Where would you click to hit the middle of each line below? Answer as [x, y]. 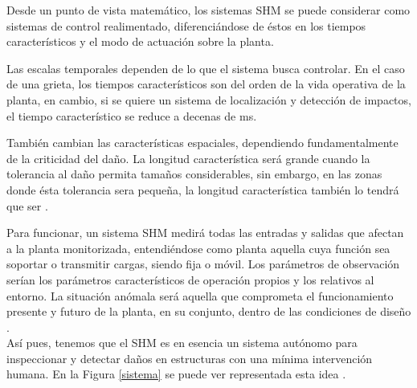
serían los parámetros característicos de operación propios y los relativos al [190, 279]
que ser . [27, 205]
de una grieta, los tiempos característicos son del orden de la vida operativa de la [206, 84]
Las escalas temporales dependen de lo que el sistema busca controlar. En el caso [206, 68]
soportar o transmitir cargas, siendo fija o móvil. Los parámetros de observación [203, 264]
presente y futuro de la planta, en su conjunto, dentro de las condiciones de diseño [209, 311]
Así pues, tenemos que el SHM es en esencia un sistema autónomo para [182, 343]
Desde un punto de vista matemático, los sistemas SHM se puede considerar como [208, 10]
